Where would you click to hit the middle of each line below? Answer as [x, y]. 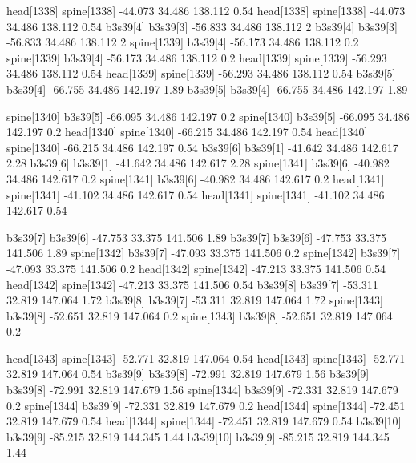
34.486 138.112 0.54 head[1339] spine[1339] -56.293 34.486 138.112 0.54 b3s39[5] [201, 73]
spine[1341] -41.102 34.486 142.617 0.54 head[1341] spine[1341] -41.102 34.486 [196, 194]
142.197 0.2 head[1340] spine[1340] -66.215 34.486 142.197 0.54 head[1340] [187, 132]
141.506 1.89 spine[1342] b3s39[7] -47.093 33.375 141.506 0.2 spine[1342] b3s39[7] [204, 253]
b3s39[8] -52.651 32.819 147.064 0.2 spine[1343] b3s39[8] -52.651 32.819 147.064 [200, 315]
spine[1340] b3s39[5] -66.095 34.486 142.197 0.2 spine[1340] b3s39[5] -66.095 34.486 [208, 116]
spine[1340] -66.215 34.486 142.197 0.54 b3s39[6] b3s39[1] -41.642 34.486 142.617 [202, 147]
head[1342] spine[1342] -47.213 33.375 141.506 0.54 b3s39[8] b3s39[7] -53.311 [192, 284]
